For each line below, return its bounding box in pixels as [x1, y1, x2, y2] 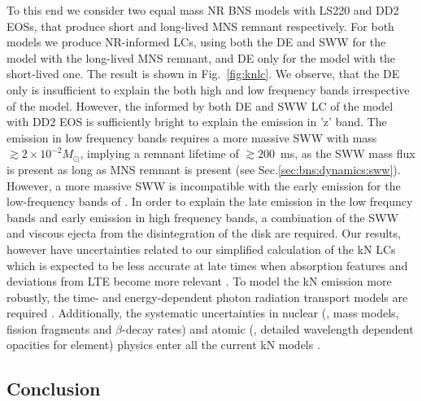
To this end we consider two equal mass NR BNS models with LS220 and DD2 [7, 2, 399, 18]
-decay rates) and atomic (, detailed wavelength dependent [122, 320, 414, 337]
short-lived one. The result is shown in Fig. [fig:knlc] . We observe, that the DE [7, 65, 400, 82]
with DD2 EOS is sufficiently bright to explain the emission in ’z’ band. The [7, 113, 387, 130]
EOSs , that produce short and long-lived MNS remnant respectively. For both [7, 17, 394, 34]
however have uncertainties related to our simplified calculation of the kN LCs [7, 240, 396, 257]
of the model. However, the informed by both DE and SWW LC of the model [7, 97, 394, 114]
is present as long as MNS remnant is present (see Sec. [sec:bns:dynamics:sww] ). [7, 160, 401, 177]
